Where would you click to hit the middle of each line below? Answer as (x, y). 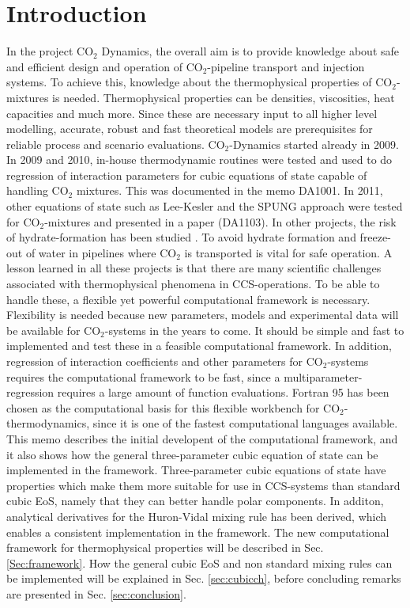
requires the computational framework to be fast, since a (143, 376)
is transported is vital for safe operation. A (288, 252)
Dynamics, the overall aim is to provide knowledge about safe (250, 51)
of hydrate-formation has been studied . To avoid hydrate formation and (181, 237)
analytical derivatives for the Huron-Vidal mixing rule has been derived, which (197, 516)
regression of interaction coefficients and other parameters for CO (165, 361)
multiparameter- (323, 376)
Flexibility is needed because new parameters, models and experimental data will (203, 315)
